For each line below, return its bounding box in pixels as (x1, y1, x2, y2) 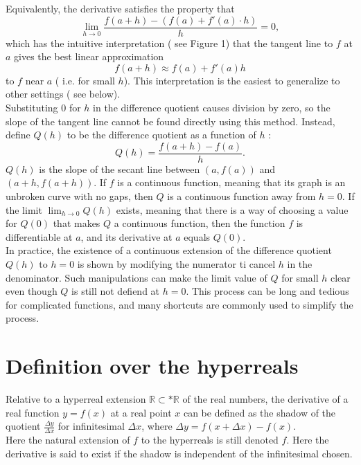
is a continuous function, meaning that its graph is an (117, 175, 346, 190)
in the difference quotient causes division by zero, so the (93, 100, 331, 115)
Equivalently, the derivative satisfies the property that (6, 1, 235, 15)
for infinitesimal (58, 419, 125, 433)
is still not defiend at (71, 284, 160, 298)
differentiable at (6, 229, 73, 244)
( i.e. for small (55, 73, 115, 87)
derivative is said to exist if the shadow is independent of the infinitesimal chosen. (6, 446, 353, 460)
